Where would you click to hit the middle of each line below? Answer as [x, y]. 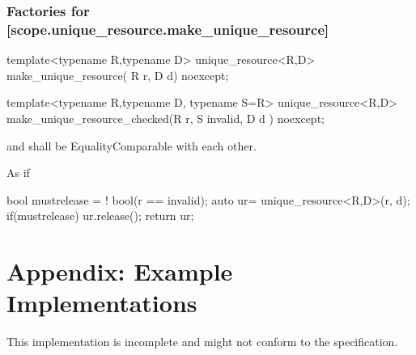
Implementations [102, 303]
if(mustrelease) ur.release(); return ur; [100, 216]
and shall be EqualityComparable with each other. [132, 145]
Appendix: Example [120, 271]
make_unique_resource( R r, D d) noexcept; [118, 75]
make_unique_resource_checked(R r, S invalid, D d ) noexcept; [166, 118]
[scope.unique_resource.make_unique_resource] [168, 29]
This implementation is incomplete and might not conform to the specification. [202, 342]
